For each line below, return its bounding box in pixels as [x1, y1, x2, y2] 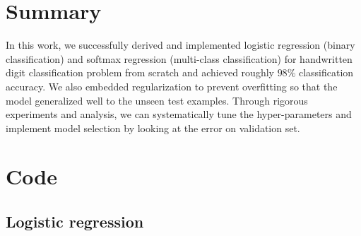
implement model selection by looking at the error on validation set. [6, 120, 300, 135]
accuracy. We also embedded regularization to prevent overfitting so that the [6, 78, 338, 93]
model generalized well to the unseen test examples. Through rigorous [6, 93, 308, 107]
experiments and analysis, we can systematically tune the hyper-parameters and [6, 107, 352, 122]
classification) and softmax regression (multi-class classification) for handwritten [6, 51, 353, 66]
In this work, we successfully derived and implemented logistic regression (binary [6, 37, 355, 52]
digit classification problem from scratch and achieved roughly [6, 65, 274, 80]
